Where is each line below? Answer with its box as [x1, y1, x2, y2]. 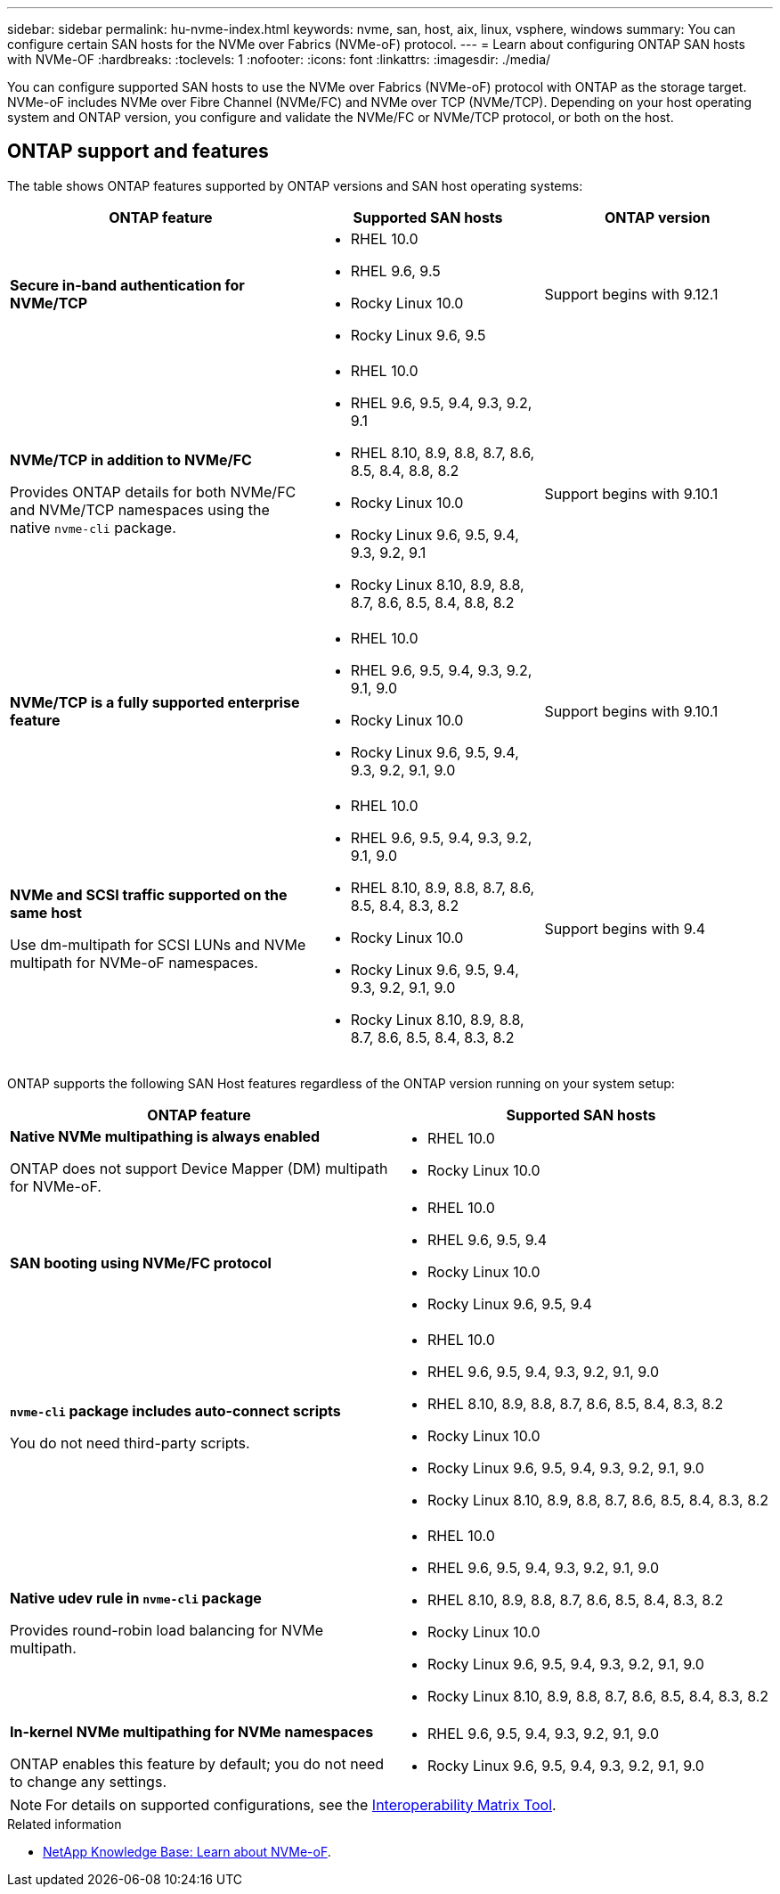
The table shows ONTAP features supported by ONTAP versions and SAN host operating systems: [7, 177, 583, 193]
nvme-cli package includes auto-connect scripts [10, 1401, 341, 1420]
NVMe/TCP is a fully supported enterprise [10, 693, 300, 711]
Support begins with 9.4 [544, 919, 706, 938]
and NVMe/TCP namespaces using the [10, 500, 270, 519]
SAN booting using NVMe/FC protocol [10, 1253, 272, 1272]
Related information [7, 1816, 122, 1832]
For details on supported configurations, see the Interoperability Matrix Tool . [45, 1795, 557, 1814]
